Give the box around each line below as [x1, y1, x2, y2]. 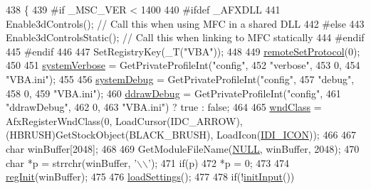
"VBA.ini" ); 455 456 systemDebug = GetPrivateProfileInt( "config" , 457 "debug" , [6, 71, 355, 86]
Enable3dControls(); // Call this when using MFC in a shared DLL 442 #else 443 [6, 16, 365, 31]
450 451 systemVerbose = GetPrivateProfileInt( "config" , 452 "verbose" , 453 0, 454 [6, 58, 360, 72]
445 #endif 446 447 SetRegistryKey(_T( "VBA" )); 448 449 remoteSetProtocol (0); [6, 43, 360, 58]
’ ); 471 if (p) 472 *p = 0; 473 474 [147, 155, 289, 170]
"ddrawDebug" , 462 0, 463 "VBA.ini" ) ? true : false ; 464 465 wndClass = [6, 99, 322, 114]
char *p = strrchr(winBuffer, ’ [6, 155, 137, 170]
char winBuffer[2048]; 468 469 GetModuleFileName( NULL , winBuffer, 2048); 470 [6, 141, 360, 156]
